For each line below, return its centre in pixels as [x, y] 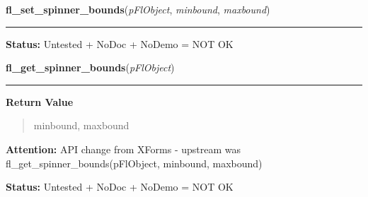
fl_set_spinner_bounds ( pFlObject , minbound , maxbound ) [138, 9]
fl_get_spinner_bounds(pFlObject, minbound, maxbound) [134, 163]
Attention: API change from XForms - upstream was [123, 149]
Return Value [40, 101]
